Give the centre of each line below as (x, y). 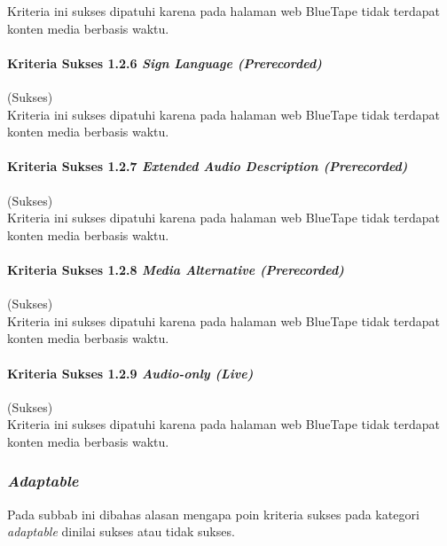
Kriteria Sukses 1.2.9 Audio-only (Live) (130, 373)
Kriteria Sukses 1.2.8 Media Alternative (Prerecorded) (176, 269)
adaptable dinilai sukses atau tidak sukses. (121, 531)
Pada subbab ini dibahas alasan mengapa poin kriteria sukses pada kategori (213, 514)
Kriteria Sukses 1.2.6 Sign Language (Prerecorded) (165, 62)
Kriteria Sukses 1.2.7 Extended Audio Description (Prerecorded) (208, 166)
